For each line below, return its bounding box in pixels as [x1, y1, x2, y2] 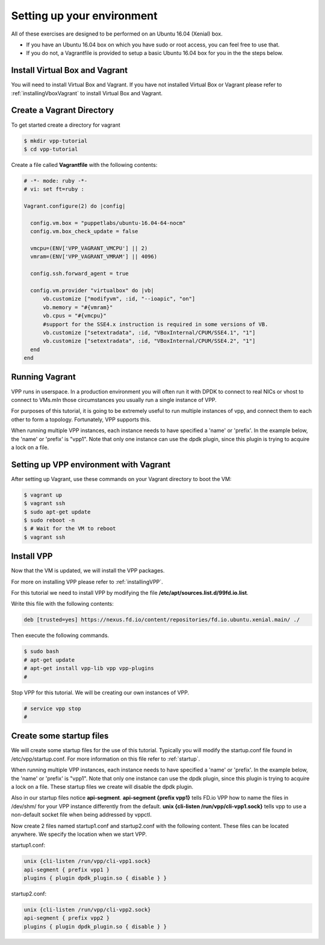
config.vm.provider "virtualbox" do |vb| [30, 287, 155, 294]
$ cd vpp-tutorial [23, 145, 78, 152]
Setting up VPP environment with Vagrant [11, 459, 171, 469]
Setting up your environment [11, 9, 158, 22]
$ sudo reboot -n [23, 516, 75, 524]
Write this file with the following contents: [11, 600, 114, 607]
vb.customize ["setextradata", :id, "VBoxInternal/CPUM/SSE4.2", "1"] [43, 337, 256, 345]
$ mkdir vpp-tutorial [23, 137, 88, 144]
